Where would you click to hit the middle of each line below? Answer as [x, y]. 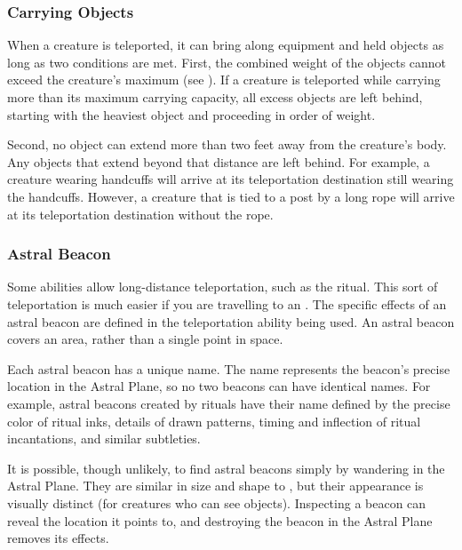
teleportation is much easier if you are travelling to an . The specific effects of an [227, 303]
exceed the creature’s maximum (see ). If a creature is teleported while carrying [224, 80]
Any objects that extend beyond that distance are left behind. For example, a [219, 161]
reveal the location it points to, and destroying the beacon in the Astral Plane [220, 520]
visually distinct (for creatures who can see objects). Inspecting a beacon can [217, 502]
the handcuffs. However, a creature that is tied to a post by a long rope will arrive [231, 196]
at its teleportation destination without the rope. [140, 214]
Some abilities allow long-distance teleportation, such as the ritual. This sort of [223, 287]
